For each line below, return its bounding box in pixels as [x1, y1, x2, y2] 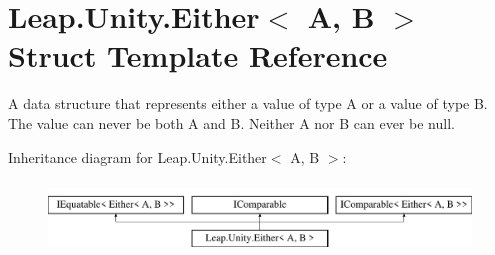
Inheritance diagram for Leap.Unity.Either [8, 146, 267, 167]
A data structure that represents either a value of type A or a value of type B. [8, 93, 488, 114]
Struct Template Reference [8, 35, 388, 76]
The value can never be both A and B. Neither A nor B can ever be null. [8, 112, 455, 133]
